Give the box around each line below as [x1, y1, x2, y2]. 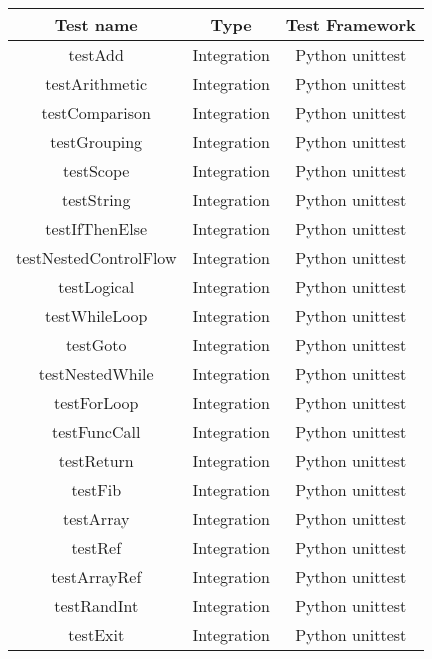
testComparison [41, 101, 151, 124]
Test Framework [285, 13, 416, 36]
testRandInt [54, 594, 139, 617]
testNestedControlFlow [16, 246, 177, 269]
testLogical [58, 275, 135, 298]
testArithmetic [45, 72, 148, 95]
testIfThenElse [45, 217, 148, 240]
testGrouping [50, 130, 143, 153]
